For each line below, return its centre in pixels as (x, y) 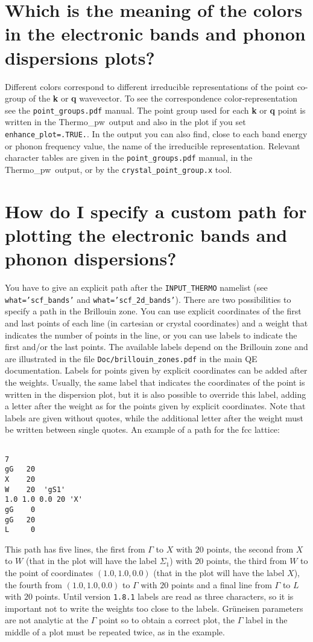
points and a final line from (221, 584)
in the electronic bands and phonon (155, 34)
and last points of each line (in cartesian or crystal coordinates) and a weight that (156, 323)
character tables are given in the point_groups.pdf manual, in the (129, 157)
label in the (266, 620)
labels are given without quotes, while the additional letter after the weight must (154, 417)
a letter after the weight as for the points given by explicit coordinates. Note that (155, 406)
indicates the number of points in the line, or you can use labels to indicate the (151, 335)
